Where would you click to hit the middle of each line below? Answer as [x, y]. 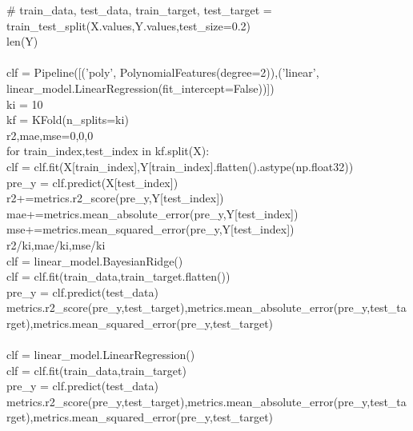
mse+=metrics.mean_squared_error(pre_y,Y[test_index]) [150, 229]
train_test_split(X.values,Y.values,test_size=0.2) [129, 25]
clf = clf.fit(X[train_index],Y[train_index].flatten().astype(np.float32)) [180, 166]
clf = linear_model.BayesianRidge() [95, 260]
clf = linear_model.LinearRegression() [101, 355]
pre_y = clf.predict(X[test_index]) [92, 182]
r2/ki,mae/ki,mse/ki [56, 244]
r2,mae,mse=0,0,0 [50, 135]
